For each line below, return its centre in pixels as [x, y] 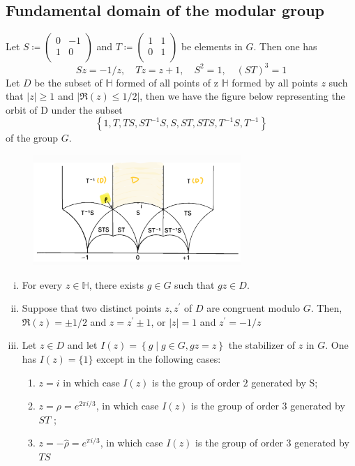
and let [82, 345]
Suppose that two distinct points [92, 308]
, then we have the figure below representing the [242, 96]
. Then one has [285, 46]
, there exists [116, 284]
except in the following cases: [159, 359]
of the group [32, 138]
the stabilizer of [262, 345]
